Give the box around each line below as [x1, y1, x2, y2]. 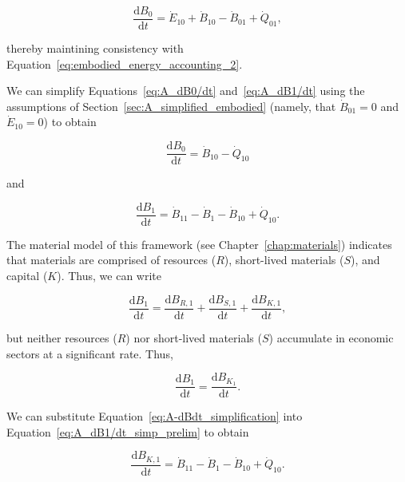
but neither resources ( [6, 330, 117, 346]
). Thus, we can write [57, 267, 161, 283]
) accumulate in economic [268, 330, 394, 346]
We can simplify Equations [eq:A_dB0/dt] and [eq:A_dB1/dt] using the [6, 82, 365, 99]
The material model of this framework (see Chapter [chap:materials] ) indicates [6, 235, 392, 252]
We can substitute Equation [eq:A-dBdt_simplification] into [6, 408, 303, 425]
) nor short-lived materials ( [125, 330, 262, 346]
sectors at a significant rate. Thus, [6, 345, 173, 361]
